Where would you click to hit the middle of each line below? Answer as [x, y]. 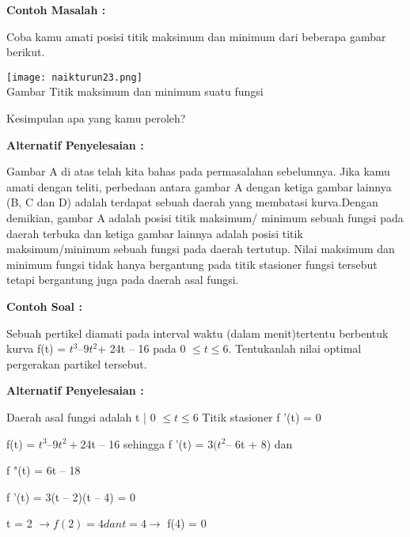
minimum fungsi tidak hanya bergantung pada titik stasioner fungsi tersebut [192, 264]
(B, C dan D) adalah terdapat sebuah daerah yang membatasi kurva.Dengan [192, 202]
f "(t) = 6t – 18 [44, 470]
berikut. [26, 52]
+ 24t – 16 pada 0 [142, 348]
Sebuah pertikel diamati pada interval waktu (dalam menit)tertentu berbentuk [197, 333]
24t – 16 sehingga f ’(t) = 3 [147, 443]
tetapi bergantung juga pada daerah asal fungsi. [123, 280]
